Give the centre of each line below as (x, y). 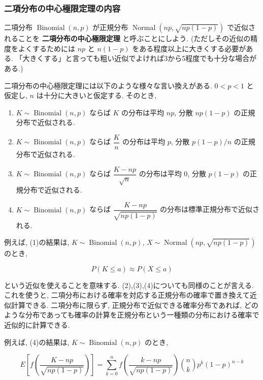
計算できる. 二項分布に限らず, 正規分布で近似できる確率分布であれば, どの (135, 305)
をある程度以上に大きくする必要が (189, 48)
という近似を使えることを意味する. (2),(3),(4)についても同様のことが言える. (129, 285)
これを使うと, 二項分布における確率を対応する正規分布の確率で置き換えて (127, 295)
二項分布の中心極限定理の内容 (62, 8)
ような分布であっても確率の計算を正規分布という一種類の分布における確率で (132, 315)
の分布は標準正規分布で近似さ (210, 209)
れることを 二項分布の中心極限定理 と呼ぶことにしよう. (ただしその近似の (127, 38)
